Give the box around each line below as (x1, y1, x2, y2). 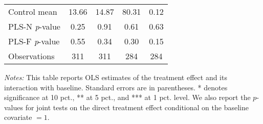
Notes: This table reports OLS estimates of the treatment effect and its (4, 72, 227, 82)
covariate (4, 112, 32, 122)
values (4, 102, 24, 112)
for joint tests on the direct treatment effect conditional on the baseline (25, 102, 249, 112)
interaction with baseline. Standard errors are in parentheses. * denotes (4, 82, 228, 92)
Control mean (8, 6, 57, 17)
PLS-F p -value (8, 35, 60, 47)
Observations (8, 50, 55, 62)
